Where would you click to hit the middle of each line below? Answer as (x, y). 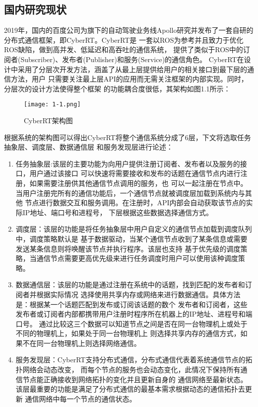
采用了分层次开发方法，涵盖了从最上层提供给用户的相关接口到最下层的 (132, 69)
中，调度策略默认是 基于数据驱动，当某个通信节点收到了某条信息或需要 (131, 238)
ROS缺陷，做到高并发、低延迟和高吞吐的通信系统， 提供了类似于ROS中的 (124, 49)
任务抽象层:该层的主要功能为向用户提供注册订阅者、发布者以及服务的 (128, 163)
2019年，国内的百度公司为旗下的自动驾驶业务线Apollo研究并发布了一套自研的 (129, 30)
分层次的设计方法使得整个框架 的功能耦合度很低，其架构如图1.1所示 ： (117, 88)
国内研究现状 (35, 9)
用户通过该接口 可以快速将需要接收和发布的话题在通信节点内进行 (135, 173)
